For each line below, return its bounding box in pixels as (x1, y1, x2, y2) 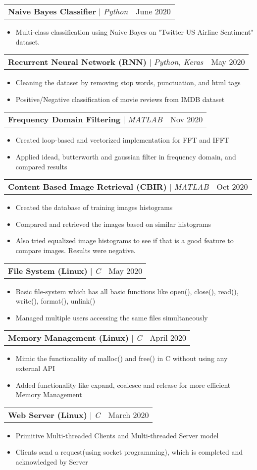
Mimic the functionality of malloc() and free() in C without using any (15, 353, 228, 364)
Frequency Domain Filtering (8, 113, 121, 125)
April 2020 (150, 332, 186, 344)
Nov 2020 (170, 113, 203, 125)
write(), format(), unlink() (15, 296, 96, 306)
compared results (15, 161, 67, 171)
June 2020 (136, 5, 171, 17)
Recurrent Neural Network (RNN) (8, 56, 147, 68)
